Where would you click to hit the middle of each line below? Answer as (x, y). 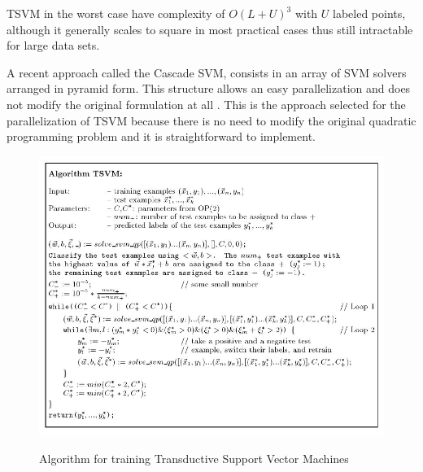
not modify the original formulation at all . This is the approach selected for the (206, 104)
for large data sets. (53, 45)
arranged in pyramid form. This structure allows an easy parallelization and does (209, 88)
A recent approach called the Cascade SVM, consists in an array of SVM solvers (207, 72)
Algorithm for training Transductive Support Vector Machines (194, 458)
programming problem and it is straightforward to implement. (161, 136)
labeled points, (369, 13)
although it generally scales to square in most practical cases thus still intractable (210, 29)
